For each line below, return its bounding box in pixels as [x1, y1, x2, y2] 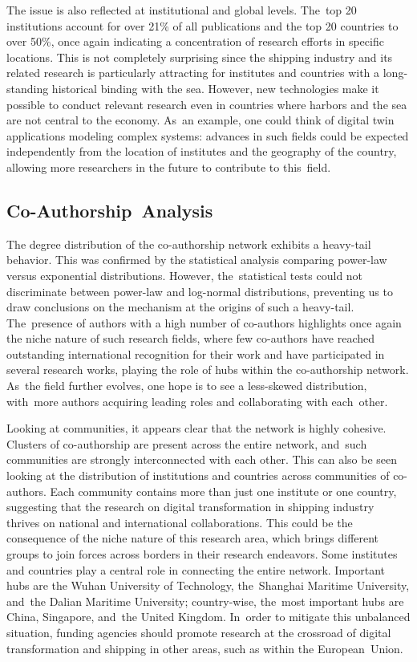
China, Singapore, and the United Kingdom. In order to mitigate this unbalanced [6, 608, 411, 625]
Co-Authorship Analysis [6, 197, 213, 222]
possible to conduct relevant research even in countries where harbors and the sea [6, 95, 407, 112]
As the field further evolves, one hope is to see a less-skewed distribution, [6, 377, 367, 394]
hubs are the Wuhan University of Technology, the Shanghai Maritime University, [6, 577, 410, 594]
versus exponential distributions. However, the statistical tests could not [6, 266, 363, 283]
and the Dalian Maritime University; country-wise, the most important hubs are [6, 592, 404, 609]
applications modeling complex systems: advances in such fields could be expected [6, 127, 409, 144]
